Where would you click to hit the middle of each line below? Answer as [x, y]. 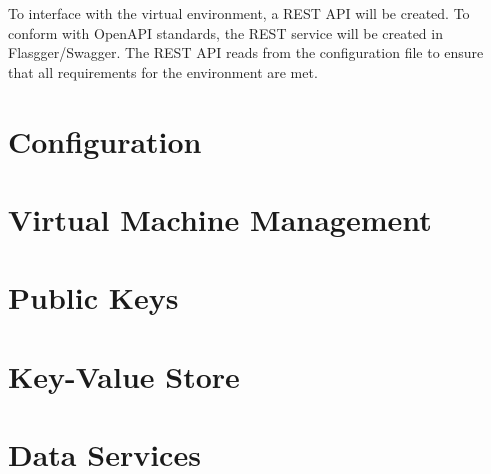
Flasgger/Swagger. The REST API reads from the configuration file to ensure [246, 52]
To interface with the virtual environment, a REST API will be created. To [239, 13]
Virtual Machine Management [220, 218]
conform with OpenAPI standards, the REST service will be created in [225, 32]
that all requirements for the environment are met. [163, 71]
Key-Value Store [124, 375]
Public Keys [93, 297]
